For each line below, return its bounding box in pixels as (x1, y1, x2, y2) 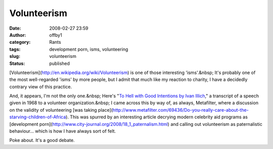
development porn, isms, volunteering (49, 46, 128, 52)
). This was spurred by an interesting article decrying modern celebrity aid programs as (66, 114, 248, 120)
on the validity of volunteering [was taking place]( (9, 107, 113, 113)
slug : (9, 53, 20, 59)
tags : (9, 46, 21, 52)
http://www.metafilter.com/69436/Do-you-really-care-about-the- (112, 107, 249, 113)
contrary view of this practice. (9, 84, 72, 90)
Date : (9, 25, 21, 31)
